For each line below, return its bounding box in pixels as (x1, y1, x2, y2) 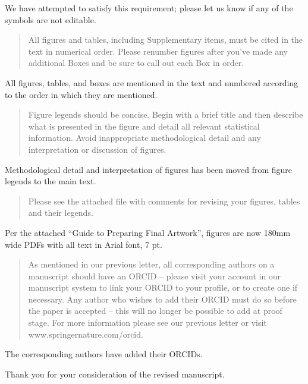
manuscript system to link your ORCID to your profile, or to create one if (28, 281, 298, 294)
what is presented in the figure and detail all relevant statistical (28, 119, 260, 132)
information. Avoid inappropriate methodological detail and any (28, 131, 261, 144)
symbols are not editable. (5, 13, 96, 26)
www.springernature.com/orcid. (28, 328, 143, 340)
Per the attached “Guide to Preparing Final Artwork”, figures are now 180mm (5, 226, 291, 238)
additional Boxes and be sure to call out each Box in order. (28, 56, 244, 69)
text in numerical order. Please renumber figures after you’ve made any (28, 45, 288, 57)
